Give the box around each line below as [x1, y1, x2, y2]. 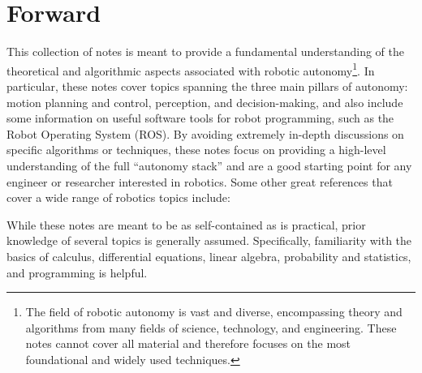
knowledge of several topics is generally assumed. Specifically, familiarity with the [6, 232, 412, 249]
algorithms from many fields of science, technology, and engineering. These [25, 319, 397, 336]
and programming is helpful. [6, 264, 148, 281]
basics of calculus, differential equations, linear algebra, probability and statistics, [6, 247, 411, 264]
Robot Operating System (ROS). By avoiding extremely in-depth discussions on [6, 125, 404, 142]
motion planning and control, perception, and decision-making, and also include [6, 93, 403, 110]
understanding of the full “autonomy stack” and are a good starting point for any [6, 156, 412, 174]
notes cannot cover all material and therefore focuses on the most [25, 335, 351, 352]
